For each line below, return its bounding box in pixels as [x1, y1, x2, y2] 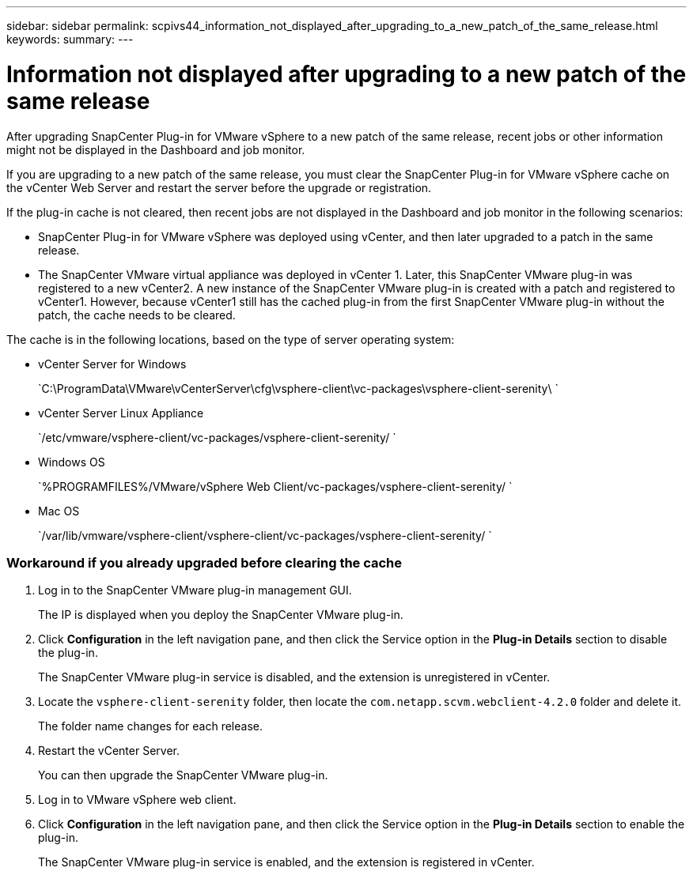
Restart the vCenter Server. [38, 744, 180, 758]
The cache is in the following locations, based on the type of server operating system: [6, 332, 455, 346]
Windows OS [38, 454, 105, 469]
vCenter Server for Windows [38, 356, 187, 371]
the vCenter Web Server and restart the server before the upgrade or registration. [6, 180, 432, 194]
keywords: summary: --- [6, 32, 134, 46]
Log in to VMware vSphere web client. [38, 793, 237, 807]
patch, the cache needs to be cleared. [38, 307, 236, 322]
